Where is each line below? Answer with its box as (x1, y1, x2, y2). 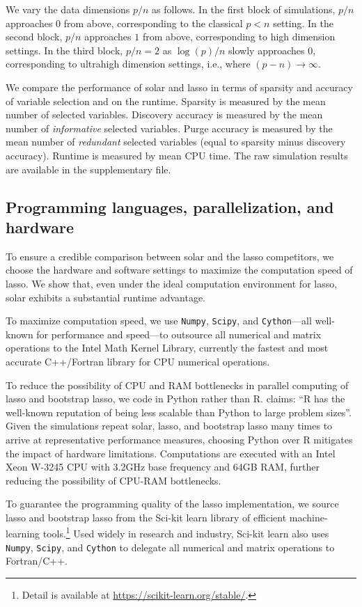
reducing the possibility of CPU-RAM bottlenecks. (6, 473, 221, 487)
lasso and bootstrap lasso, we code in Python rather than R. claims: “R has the (6, 391, 345, 406)
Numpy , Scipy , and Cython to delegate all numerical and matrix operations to (6, 539, 335, 554)
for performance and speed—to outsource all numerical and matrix (36, 326, 322, 341)
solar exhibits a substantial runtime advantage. (6, 290, 206, 304)
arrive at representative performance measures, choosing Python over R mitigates (6, 432, 353, 446)
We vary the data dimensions (6, 2, 130, 16)
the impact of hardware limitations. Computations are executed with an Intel (6, 446, 336, 460)
